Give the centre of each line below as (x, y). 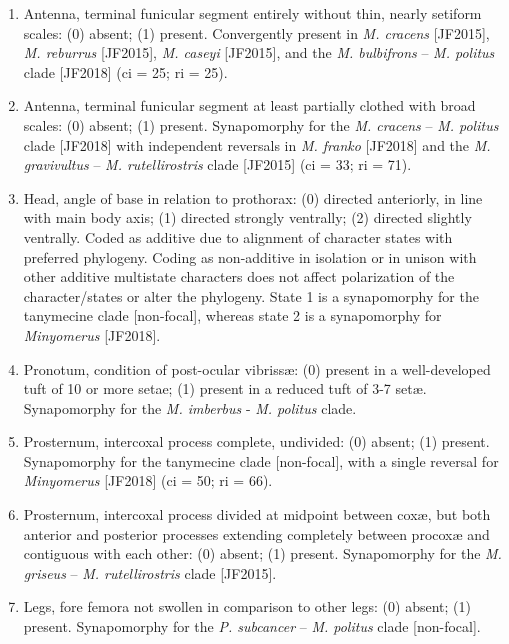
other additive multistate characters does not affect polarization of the (239, 276)
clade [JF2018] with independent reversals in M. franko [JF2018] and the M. (257, 144)
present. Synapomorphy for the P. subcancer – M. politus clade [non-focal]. (252, 626)
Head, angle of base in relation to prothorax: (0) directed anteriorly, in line (253, 197)
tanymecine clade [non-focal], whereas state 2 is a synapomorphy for (232, 315)
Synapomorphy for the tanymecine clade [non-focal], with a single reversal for (261, 460)
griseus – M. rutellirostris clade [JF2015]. (150, 572)
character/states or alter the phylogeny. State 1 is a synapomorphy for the (251, 295)
